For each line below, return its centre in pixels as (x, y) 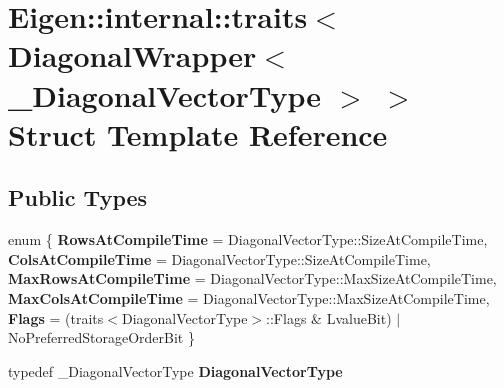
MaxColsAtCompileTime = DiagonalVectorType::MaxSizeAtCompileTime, (249, 297)
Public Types (78, 197)
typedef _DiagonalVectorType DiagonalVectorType (175, 370)
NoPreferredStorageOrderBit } (101, 337)
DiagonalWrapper (132, 55)
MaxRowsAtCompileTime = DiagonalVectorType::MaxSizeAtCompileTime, (252, 278)
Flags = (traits (56, 317)
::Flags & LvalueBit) (329, 317)
